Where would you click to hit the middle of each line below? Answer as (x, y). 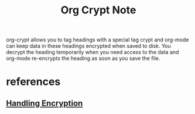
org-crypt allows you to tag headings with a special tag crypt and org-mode (97, 40)
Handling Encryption (45, 103)
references (33, 82)
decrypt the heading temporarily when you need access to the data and (93, 52)
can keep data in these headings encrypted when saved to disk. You (88, 46)
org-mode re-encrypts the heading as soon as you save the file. (83, 58)
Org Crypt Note (98, 10)
